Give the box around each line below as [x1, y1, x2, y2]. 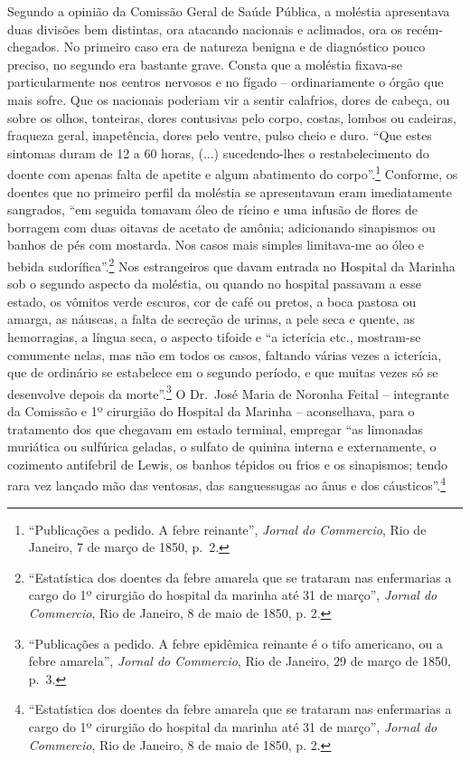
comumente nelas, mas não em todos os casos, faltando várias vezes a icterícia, [7, 345, 442, 364]
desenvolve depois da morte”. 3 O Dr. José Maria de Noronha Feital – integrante [7, 381, 449, 403]
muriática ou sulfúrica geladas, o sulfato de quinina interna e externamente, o [7, 437, 437, 456]
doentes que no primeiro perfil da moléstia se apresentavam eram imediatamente [7, 182, 452, 201]
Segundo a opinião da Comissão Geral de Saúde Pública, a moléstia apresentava [7, 2, 450, 20]
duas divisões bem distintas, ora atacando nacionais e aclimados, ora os [7, 19, 403, 38]
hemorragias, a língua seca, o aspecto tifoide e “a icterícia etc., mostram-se [7, 328, 421, 346]
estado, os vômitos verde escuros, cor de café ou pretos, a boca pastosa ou [7, 291, 417, 310]
